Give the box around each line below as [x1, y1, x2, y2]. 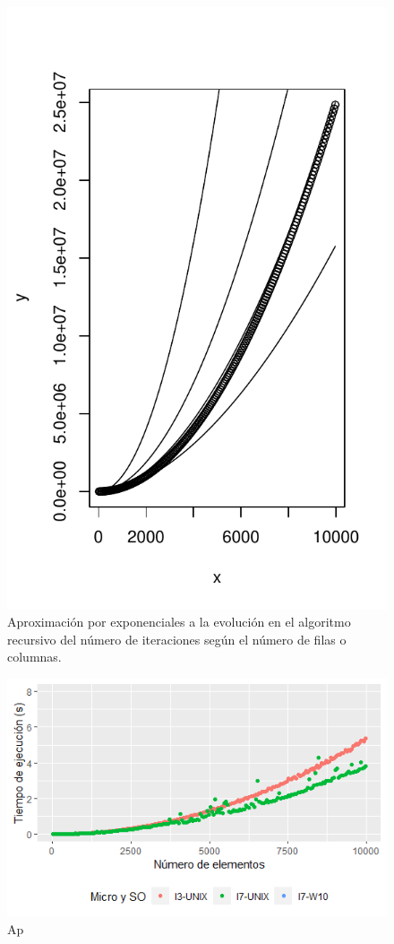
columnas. [7, 647, 62, 666]
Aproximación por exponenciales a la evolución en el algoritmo [7, 612, 351, 631]
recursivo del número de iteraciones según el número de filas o [7, 629, 347, 648]
